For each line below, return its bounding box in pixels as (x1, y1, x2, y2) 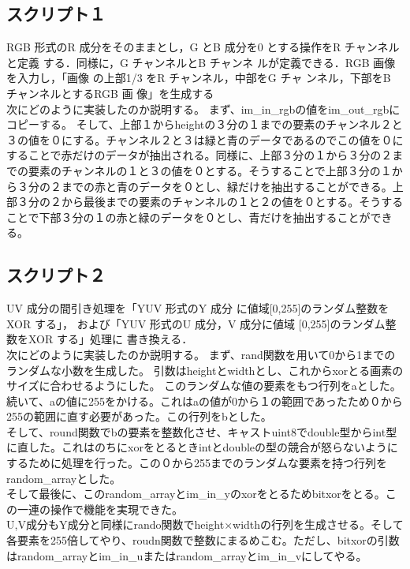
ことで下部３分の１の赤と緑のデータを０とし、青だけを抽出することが (6, 208, 371, 225)
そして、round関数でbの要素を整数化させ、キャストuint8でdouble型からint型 (6, 423, 397, 440)
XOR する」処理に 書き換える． (28, 331, 193, 347)
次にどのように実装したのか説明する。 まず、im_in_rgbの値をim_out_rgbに (6, 100, 401, 117)
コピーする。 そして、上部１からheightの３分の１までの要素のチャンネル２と (6, 116, 403, 133)
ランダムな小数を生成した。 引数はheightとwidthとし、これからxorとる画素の (6, 361, 404, 378)
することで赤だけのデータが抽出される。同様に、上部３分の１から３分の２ (6, 147, 393, 163)
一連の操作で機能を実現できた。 (17, 500, 183, 517)
